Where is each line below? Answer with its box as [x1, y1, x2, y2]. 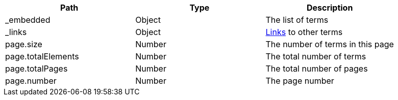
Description [306, 3, 353, 13]
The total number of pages [265, 63, 368, 74]
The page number [265, 76, 334, 86]
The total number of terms [265, 51, 366, 61]
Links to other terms [265, 27, 343, 37]
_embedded [5, 15, 51, 25]
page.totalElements [5, 51, 79, 61]
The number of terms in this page [265, 39, 394, 49]
